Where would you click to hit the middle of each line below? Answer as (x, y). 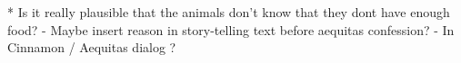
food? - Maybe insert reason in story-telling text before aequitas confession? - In (231, 29)
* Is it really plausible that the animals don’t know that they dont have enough (229, 12)
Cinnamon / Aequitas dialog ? (92, 47)
